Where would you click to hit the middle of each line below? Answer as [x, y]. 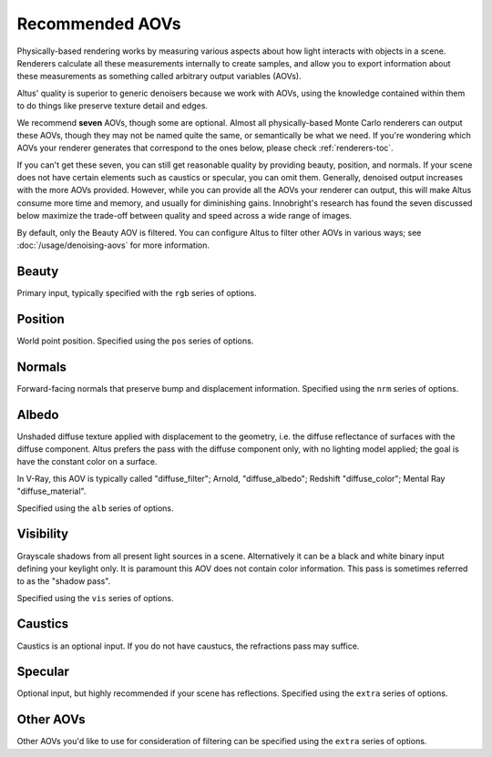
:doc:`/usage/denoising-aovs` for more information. [113, 245]
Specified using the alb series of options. [95, 508]
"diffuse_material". [51, 491]
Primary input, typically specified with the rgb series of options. [137, 292]
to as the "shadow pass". [64, 581]
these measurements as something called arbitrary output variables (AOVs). [159, 77]
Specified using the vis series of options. [95, 598]
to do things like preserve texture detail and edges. [113, 106]
